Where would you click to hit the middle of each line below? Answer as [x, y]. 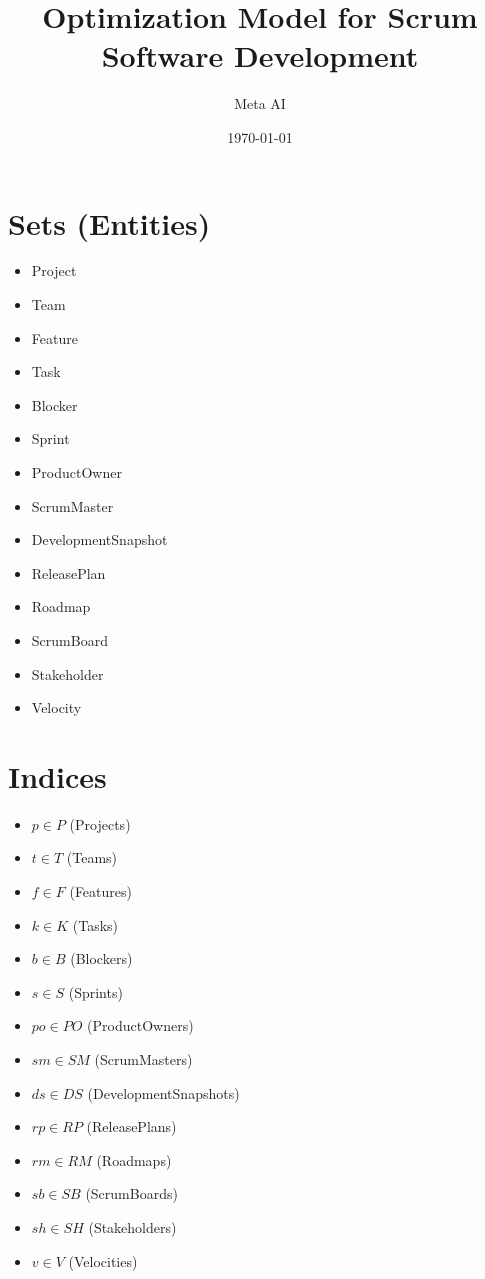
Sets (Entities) [109, 222]
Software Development [260, 55]
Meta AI [260, 103]
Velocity [56, 707]
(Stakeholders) [132, 1227]
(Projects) [100, 823]
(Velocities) [103, 1260]
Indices [57, 775]
